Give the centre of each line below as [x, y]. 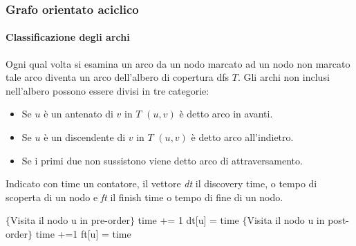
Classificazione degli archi [68, 37]
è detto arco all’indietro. [242, 137]
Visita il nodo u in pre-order [70, 220]
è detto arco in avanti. [226, 114]
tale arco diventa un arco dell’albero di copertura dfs [118, 77]
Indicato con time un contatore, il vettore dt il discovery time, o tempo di [161, 183]
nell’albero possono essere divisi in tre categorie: [107, 90]
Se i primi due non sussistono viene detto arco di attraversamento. [162, 160]
